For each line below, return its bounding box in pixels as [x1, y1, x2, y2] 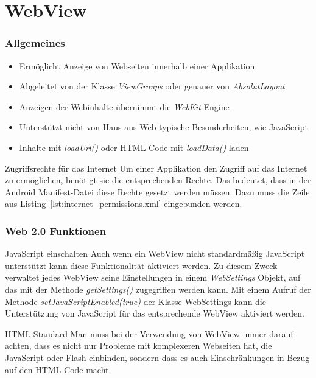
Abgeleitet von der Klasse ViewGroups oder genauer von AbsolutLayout [19, 80, 285, 93]
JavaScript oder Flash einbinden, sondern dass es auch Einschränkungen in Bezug [5, 351, 310, 363]
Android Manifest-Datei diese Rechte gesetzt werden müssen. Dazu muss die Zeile [5, 185, 310, 198]
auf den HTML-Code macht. [5, 363, 111, 376]
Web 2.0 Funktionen [5, 223, 107, 238]
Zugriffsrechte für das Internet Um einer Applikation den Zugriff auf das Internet [5, 161, 307, 174]
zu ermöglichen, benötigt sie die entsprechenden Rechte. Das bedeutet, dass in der [5, 173, 311, 186]
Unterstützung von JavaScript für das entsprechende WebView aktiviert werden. [5, 307, 304, 320]
